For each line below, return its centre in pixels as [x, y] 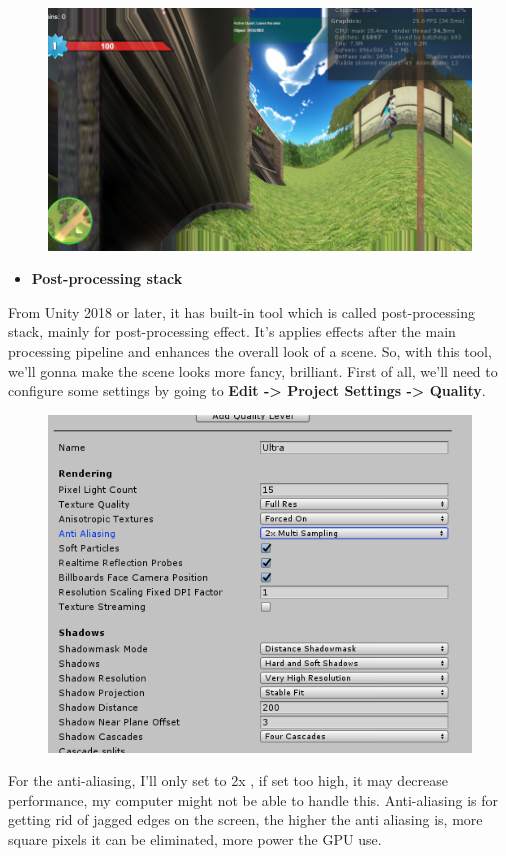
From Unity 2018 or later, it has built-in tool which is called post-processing [242, 311]
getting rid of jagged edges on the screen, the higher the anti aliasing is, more [245, 819]
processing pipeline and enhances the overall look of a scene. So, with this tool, [250, 350]
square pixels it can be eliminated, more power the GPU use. [195, 838]
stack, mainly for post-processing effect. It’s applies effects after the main [232, 331]
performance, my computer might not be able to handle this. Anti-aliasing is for [253, 799]
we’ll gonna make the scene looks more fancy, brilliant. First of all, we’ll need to [253, 370]
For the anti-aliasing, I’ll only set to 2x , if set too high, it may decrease [228, 780]
